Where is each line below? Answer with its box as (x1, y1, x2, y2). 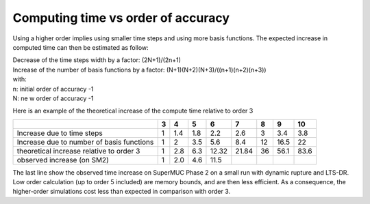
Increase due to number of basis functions (16, 137, 154, 147)
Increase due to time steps (16, 128, 103, 138)
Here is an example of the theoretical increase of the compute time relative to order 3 (12, 106, 254, 115)
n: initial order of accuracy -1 (12, 85, 94, 93)
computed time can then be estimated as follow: (12, 43, 149, 51)
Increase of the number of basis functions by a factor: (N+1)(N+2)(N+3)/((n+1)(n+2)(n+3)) (12, 65, 267, 74)
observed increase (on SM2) (16, 155, 109, 164)
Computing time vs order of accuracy (12, 10, 230, 25)
